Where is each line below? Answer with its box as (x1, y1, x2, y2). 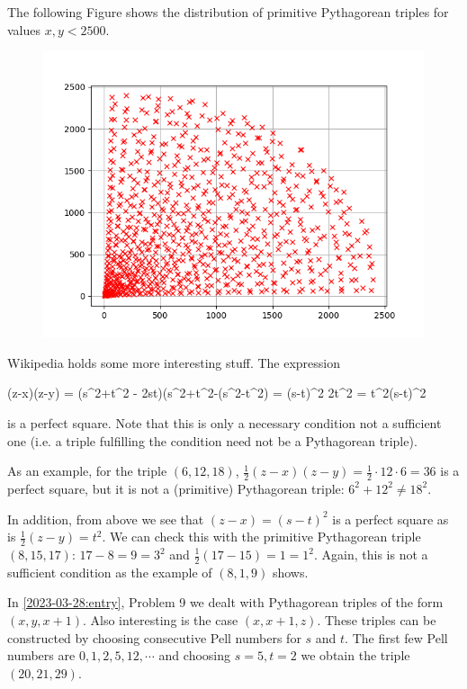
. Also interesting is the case (82, 611, 238, 630)
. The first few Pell (345, 628, 448, 647)
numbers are (7, 646, 76, 665)
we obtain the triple (301, 646, 410, 665)
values (7, 20, 41, 39)
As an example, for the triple (7, 461, 167, 480)
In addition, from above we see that (7, 509, 204, 528)
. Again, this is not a (314, 545, 428, 563)
